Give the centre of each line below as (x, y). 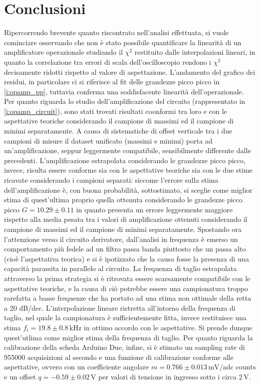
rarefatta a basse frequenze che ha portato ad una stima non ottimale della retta (128, 298)
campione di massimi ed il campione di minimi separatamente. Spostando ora (123, 229)
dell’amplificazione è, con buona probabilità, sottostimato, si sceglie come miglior (128, 189)
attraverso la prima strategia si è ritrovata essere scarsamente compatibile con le (127, 278)
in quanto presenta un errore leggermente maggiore (155, 209)
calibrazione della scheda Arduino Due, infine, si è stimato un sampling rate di (124, 347)
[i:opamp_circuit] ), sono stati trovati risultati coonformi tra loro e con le (115, 111)
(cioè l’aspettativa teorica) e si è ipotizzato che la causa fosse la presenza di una (126, 258)
